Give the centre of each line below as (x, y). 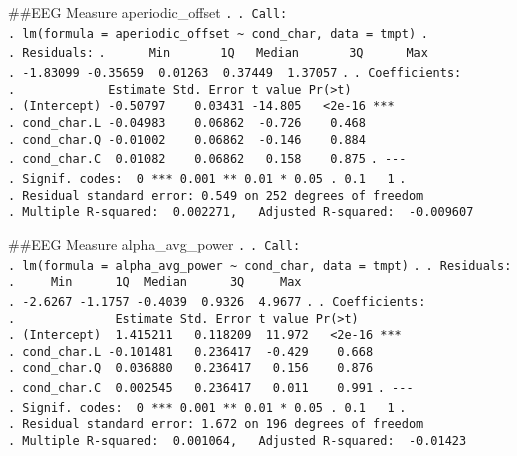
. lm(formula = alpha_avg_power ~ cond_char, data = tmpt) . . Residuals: (260, 265)
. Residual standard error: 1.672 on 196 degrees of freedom (216, 424)
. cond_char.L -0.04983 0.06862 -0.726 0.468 (187, 122)
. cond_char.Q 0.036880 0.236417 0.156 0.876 (191, 368)
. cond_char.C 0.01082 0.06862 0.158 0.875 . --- (207, 159)
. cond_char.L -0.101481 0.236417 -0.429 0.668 (191, 351)
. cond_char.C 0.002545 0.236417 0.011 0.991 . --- (211, 388)
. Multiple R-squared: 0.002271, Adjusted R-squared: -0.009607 (241, 212)
